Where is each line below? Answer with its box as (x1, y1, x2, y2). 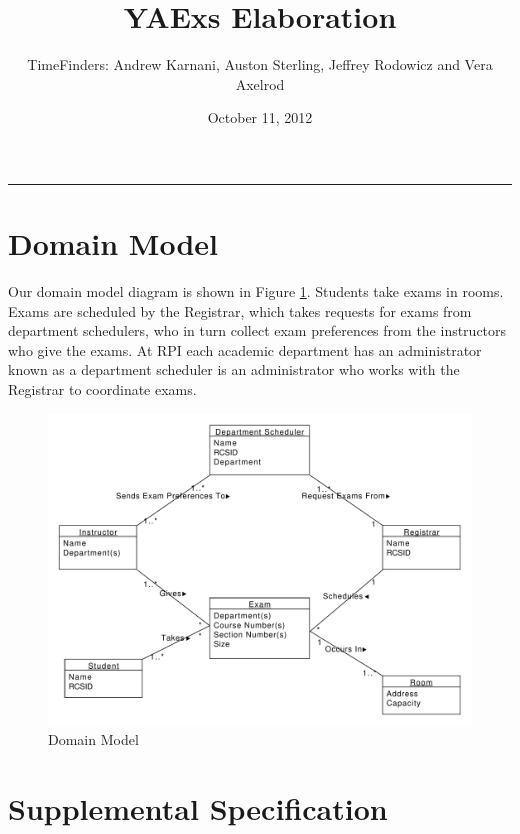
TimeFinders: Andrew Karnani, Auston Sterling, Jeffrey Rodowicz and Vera (27, 54, 493, 75)
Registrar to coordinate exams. (8, 379, 197, 399)
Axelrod (235, 73, 285, 94)
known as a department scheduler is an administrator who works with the (8, 359, 460, 380)
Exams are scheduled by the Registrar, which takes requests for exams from (8, 300, 472, 321)
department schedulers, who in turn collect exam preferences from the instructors (8, 320, 507, 341)
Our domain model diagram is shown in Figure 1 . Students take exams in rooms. (8, 281, 504, 302)
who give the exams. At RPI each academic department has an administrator (8, 339, 482, 360)
